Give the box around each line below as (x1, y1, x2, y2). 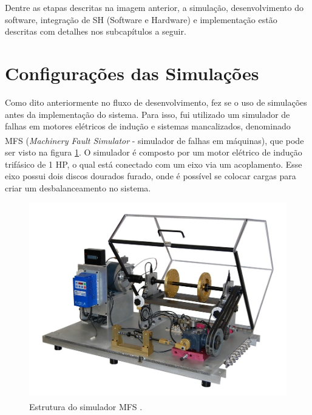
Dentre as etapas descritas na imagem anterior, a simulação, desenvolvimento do (5, 1, 304, 13)
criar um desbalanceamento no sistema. (5, 181, 151, 194)
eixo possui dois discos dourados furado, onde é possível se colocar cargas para (5, 170, 296, 182)
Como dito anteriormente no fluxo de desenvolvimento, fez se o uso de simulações (5, 95, 307, 108)
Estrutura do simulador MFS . (29, 400, 143, 413)
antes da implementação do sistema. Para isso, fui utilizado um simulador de (5, 108, 290, 120)
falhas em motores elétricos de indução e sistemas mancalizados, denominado (5, 120, 291, 132)
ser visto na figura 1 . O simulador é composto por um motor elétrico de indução (5, 145, 302, 158)
